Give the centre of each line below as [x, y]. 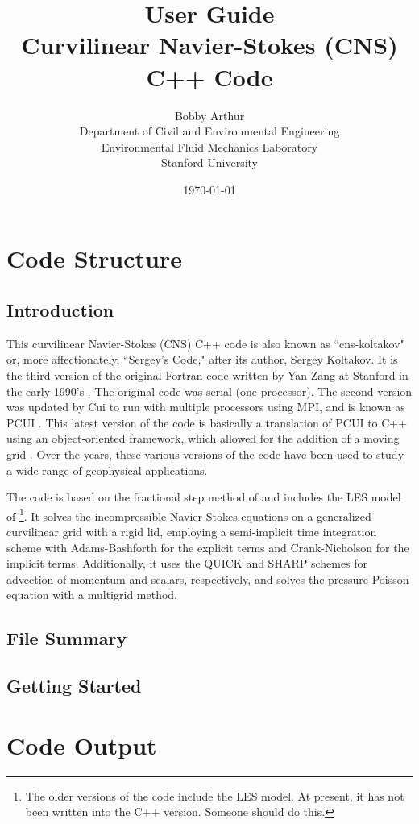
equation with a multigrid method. [92, 595]
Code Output [82, 745]
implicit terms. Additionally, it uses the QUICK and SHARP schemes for [187, 563]
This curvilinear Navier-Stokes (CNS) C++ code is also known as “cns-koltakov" [205, 343]
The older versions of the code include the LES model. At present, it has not [215, 795]
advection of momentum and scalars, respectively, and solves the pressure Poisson [208, 578]
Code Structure [94, 258]
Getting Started [74, 686]
